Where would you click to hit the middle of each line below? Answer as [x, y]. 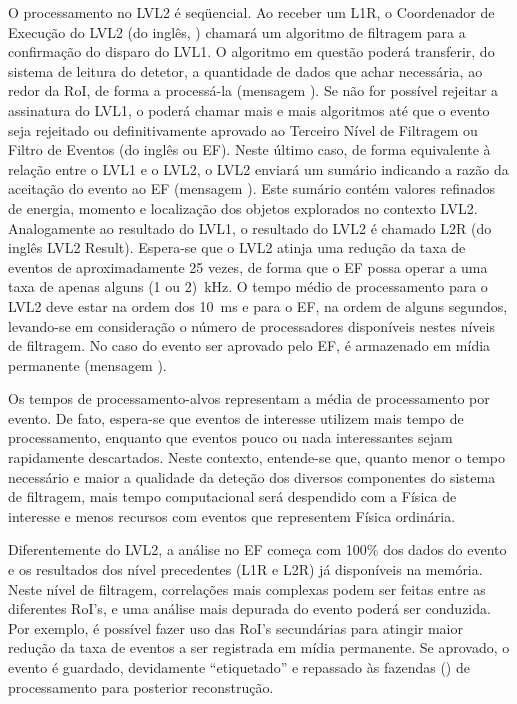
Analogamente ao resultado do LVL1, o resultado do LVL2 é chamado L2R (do [250, 227]
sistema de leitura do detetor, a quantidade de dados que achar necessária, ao [245, 70]
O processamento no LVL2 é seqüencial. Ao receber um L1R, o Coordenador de [251, 12]
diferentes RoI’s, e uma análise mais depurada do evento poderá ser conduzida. [249, 608]
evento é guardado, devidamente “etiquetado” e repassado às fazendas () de [239, 667]
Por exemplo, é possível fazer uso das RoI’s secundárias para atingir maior [235, 627]
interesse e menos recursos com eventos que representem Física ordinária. [232, 515]
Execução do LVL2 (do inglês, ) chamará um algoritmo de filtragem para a [237, 31]
